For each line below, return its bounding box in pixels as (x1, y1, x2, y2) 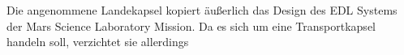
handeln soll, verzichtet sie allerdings (6, 33, 189, 50)
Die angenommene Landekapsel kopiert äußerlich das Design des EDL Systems (6, 2, 398, 18)
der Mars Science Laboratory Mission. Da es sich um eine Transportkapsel (6, 17, 376, 34)
